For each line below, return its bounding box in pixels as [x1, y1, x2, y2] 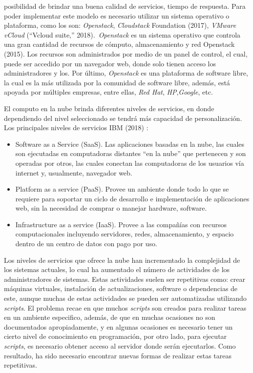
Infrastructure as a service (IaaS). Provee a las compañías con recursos [15, 219, 227, 229]
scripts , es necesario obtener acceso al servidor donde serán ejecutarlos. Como [4, 341, 236, 351]
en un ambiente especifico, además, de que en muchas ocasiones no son [4, 312, 215, 322]
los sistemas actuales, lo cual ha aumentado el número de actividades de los [4, 264, 230, 275]
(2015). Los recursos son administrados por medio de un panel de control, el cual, [4, 48, 248, 59]
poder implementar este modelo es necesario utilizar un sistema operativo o [4, 10, 230, 20]
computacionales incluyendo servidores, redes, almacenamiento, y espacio [15, 229, 234, 239]
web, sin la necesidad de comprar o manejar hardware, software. [15, 203, 207, 213]
